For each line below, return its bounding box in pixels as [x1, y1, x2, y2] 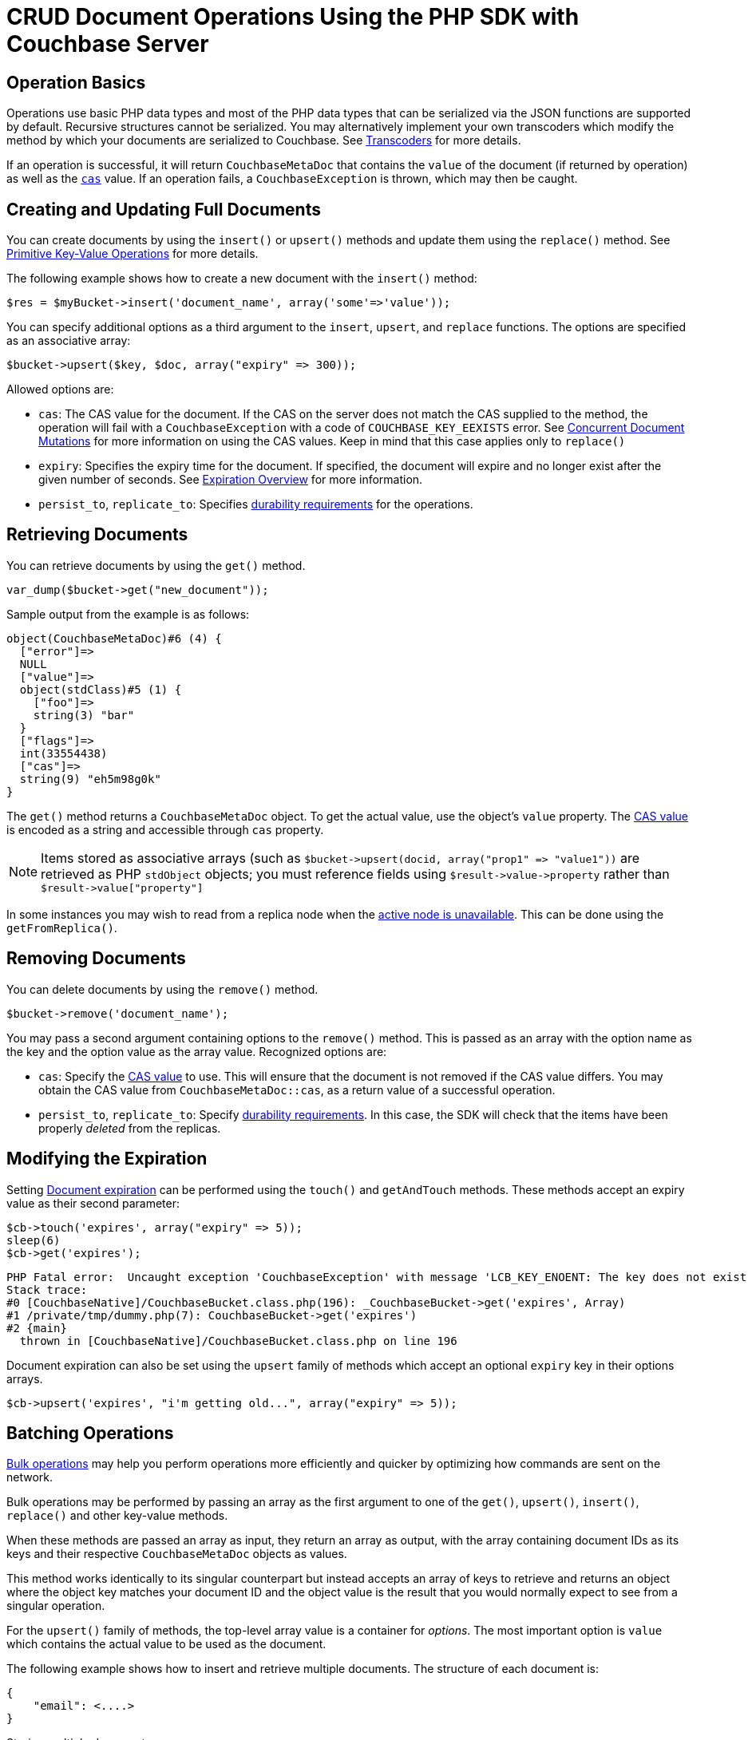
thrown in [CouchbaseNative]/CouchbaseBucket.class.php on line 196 [19, 1334, 457, 1347]
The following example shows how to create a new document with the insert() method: [6, 271, 477, 286]
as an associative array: [6, 334, 131, 348]
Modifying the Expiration [6, 1149, 208, 1169]
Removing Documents [6, 948, 186, 969]
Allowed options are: [6, 382, 114, 397]
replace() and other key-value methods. [6, 1509, 228, 1523]
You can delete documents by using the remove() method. [6, 982, 319, 996]
